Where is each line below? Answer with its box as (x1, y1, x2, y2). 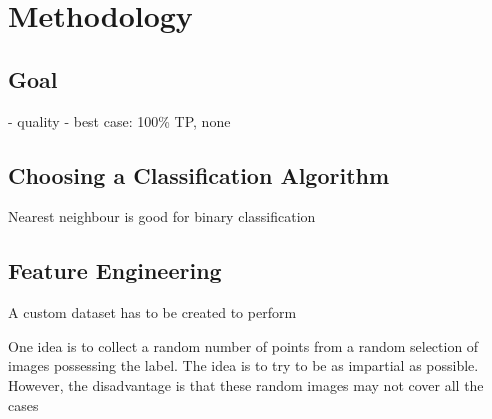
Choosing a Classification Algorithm (8, 159, 390, 190)
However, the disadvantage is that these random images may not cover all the (8, 374, 484, 395)
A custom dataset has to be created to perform (8, 302, 297, 323)
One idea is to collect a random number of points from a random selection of (8, 335, 479, 356)
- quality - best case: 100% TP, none (8, 110, 231, 131)
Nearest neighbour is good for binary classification (8, 206, 316, 227)
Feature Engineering (8, 255, 222, 286)
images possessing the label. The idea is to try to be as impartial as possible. (8, 355, 479, 376)
